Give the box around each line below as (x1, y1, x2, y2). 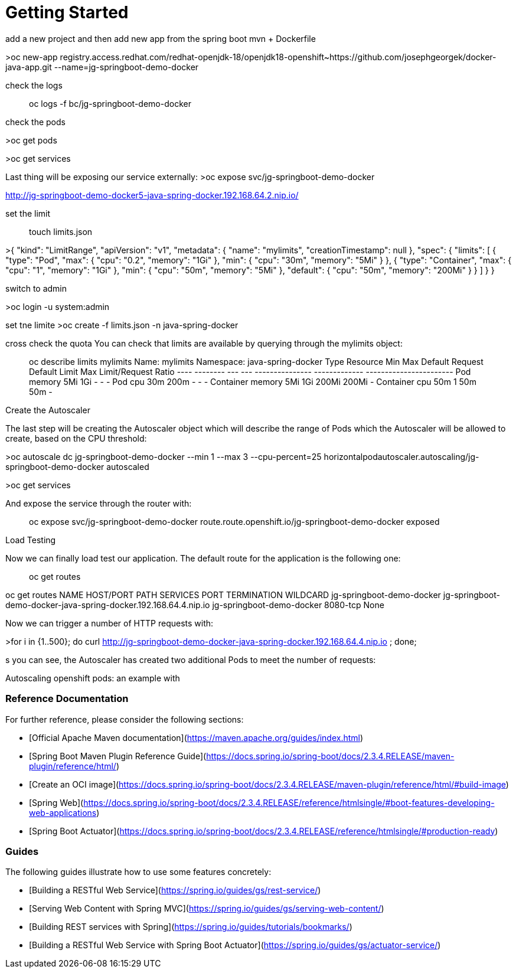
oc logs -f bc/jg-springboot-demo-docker (29, 98, 191, 109)
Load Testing (5, 534, 56, 545)
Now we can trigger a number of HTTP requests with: (5, 618, 214, 628)
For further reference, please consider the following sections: (5, 714, 244, 724)
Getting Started (5, 2, 129, 22)
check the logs (5, 80, 63, 90)
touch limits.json (29, 226, 93, 237)
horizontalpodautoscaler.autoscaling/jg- (324, 451, 479, 462)
